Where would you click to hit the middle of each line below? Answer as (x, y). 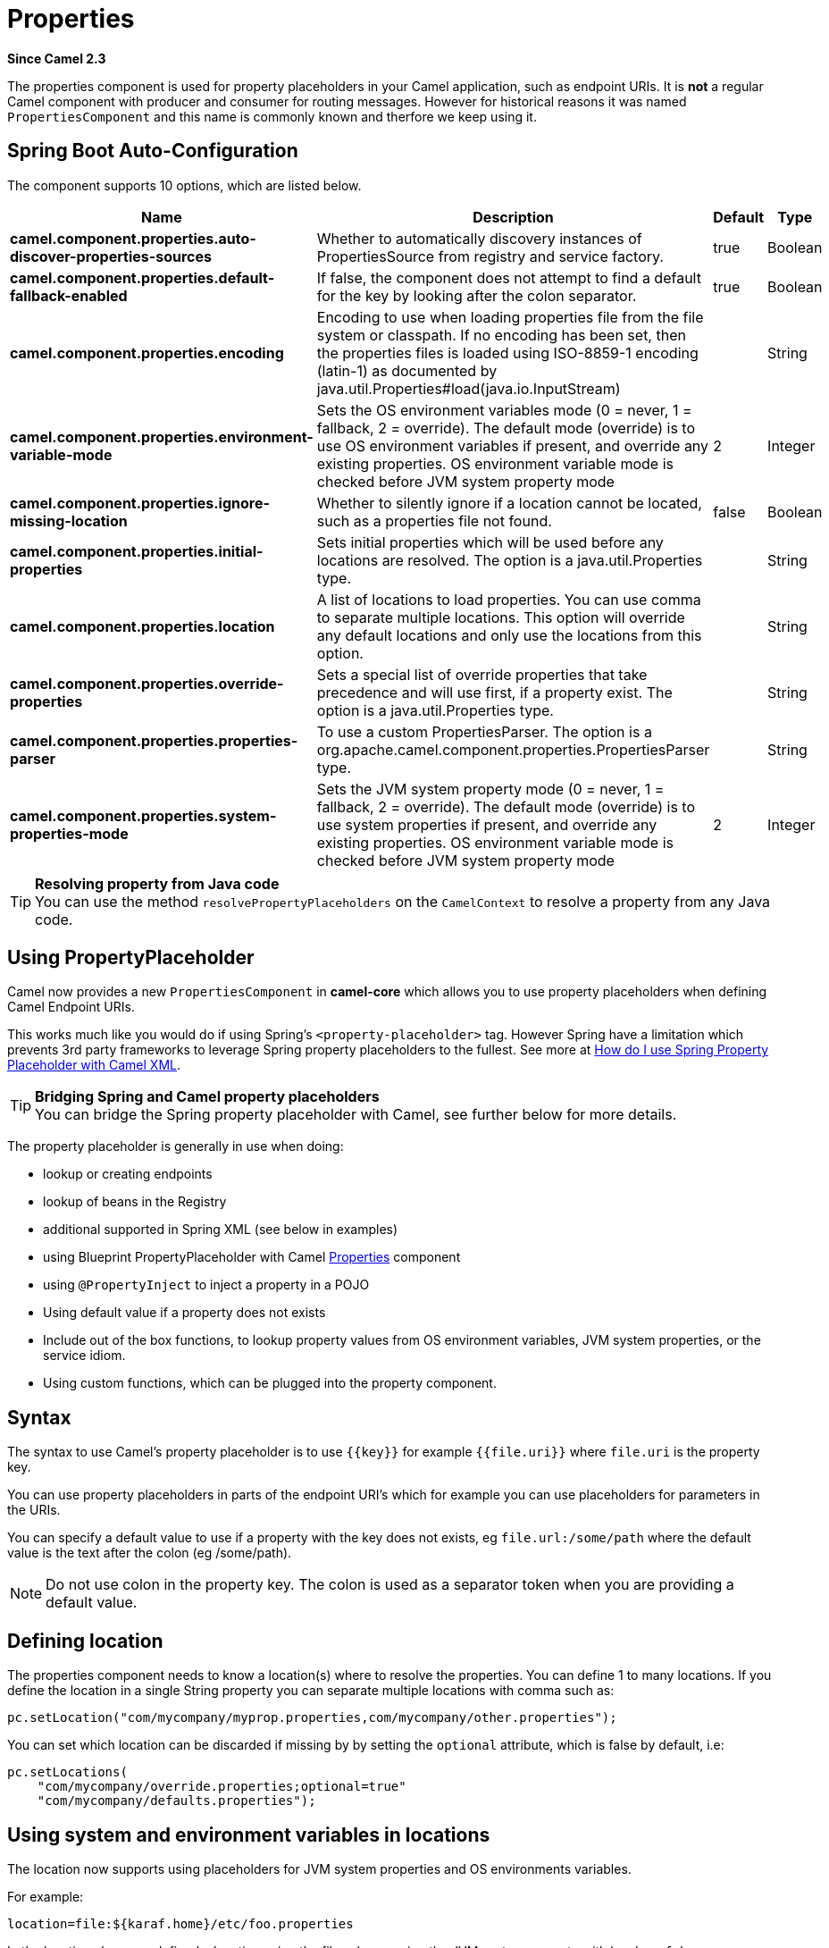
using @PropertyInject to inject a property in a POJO (206, 1285)
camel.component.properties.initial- (137, 551)
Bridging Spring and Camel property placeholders (207, 1097)
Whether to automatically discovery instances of (479, 238)
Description (513, 217)
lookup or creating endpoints (128, 1174)
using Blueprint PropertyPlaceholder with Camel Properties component (252, 1257)
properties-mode (69, 833)
